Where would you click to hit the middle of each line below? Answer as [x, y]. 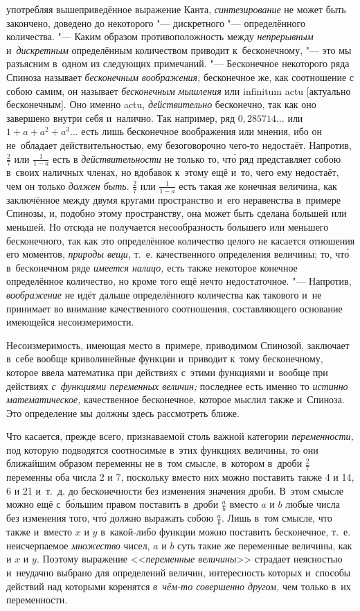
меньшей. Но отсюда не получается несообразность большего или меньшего [168, 226]
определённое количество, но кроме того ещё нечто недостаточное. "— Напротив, [179, 281]
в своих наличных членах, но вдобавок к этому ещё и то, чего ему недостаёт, [173, 172]
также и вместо [39, 532]
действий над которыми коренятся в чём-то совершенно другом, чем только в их [179, 586]
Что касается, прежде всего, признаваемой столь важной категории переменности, [180, 436]
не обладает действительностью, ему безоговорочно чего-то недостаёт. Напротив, [179, 144]
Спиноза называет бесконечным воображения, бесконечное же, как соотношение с [180, 77]
